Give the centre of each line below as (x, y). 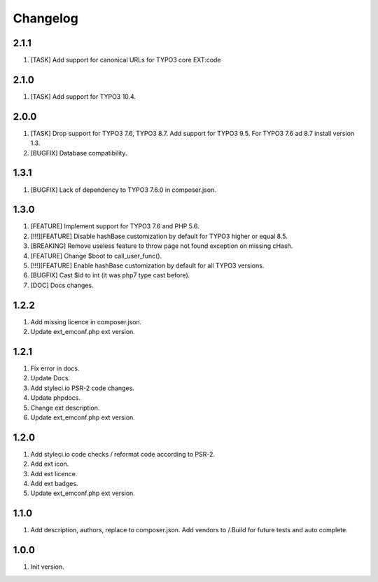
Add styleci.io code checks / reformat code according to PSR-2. (122, 454)
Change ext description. (65, 408)
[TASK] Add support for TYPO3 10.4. (83, 96)
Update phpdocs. (55, 398)
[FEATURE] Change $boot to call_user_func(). (96, 256)
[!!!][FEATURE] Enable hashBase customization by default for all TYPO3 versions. (147, 265)
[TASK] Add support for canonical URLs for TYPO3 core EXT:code (126, 60)
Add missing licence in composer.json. (86, 321)
